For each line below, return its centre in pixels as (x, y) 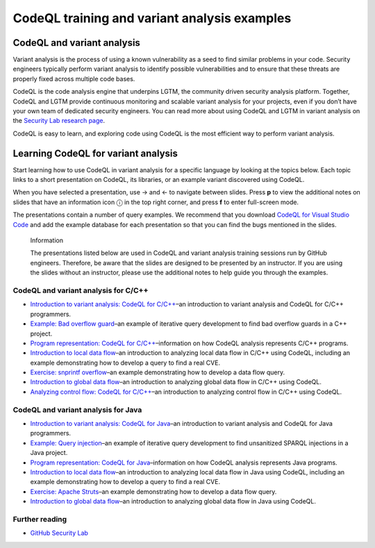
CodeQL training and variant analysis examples (152, 18)
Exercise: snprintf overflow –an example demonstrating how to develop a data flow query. (158, 372)
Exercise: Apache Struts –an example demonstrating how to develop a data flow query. (153, 491)
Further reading (40, 519)
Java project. (49, 453)
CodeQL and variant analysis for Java (77, 410)
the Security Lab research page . (59, 121)
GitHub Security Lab (59, 533)
